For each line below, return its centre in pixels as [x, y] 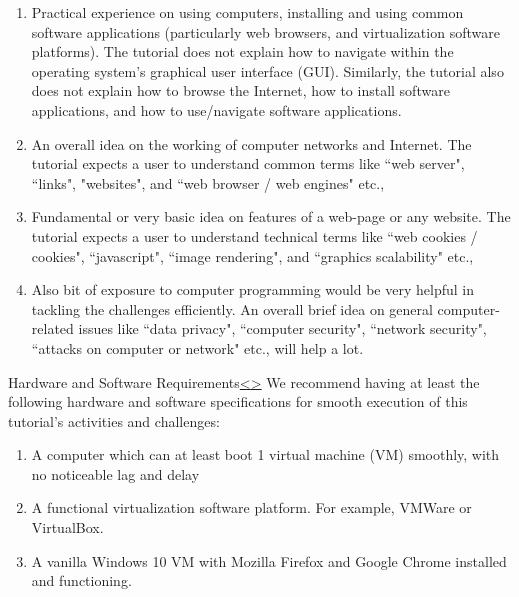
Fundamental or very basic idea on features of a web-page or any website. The [271, 216]
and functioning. [81, 580]
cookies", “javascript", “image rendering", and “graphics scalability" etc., [252, 255]
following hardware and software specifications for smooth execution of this [238, 401]
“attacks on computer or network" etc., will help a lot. [197, 347]
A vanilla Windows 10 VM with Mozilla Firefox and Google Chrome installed [269, 560]
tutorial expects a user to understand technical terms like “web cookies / [254, 235]
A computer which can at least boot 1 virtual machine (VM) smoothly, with [265, 454]
